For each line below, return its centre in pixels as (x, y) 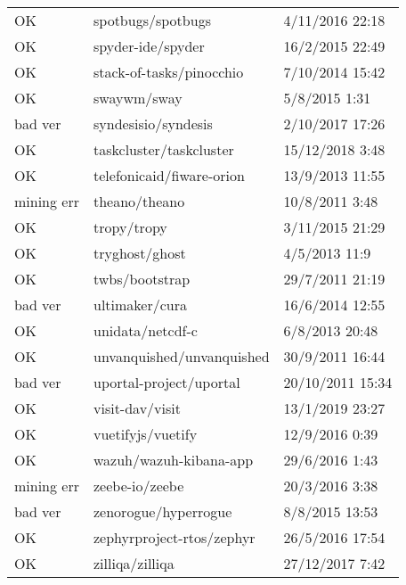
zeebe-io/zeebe (139, 486)
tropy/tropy (130, 227)
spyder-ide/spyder (149, 46)
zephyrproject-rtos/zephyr (175, 537)
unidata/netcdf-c (146, 330)
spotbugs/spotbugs (152, 20)
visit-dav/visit (137, 408)
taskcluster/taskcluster (164, 149)
